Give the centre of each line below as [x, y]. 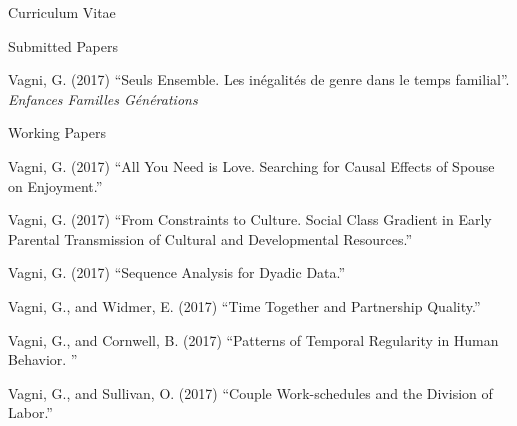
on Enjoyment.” [55, 185]
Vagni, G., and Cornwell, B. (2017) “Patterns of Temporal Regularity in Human [253, 339]
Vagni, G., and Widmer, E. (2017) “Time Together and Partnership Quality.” [244, 305]
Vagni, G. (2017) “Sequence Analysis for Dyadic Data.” [177, 272]
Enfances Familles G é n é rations [103, 98]
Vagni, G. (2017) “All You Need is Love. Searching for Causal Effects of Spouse [251, 165]
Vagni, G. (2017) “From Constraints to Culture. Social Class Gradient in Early [250, 219]
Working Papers [57, 132]
